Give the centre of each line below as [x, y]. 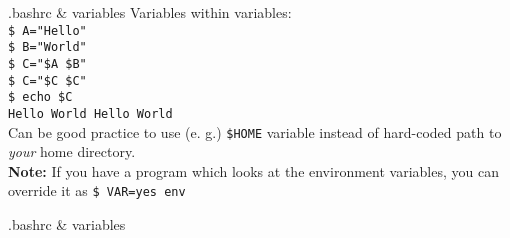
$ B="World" [47, 47]
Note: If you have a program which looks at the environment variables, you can [253, 170]
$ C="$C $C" [47, 80]
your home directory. [72, 151]
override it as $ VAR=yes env [97, 190]
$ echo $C [40, 97]
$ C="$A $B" [47, 63]
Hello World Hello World [90, 113]
